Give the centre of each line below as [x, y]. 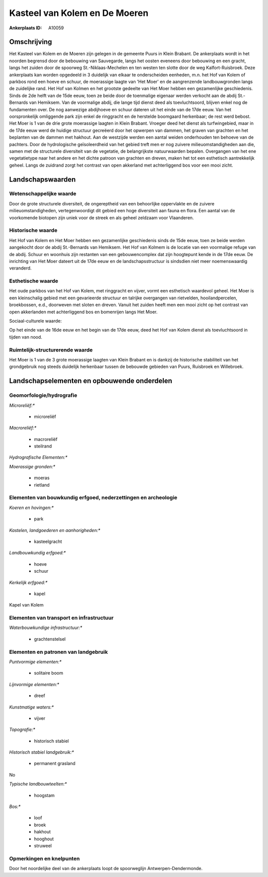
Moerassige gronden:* [32, 466]
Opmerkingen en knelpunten [44, 859]
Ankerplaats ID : [26, 28]
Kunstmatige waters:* [32, 707]
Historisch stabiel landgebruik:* [42, 752]
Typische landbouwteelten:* [38, 784]
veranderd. [20, 268]
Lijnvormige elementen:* [34, 684]
